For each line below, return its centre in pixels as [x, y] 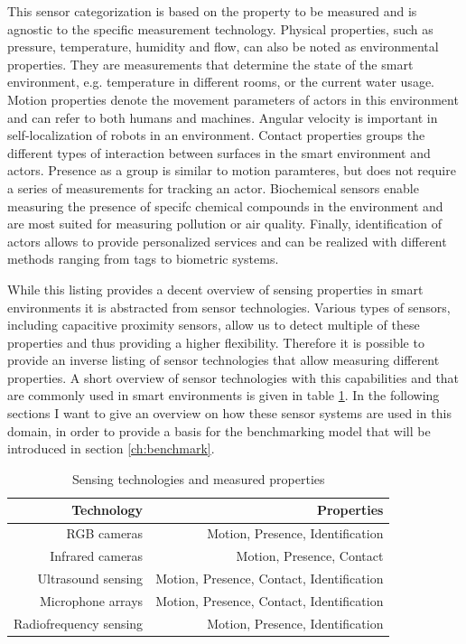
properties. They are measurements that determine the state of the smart [210, 64]
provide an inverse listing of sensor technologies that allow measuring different [224, 360]
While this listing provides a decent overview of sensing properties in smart [215, 289]
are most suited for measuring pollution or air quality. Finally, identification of [224, 224]
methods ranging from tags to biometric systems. [143, 259]
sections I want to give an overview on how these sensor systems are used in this [229, 413]
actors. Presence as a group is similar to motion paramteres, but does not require [232, 170]
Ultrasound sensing [90, 578]
